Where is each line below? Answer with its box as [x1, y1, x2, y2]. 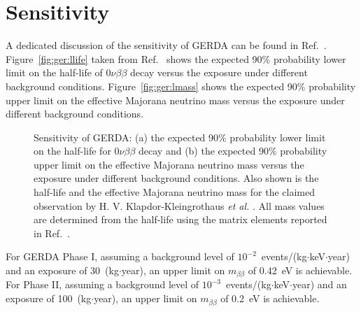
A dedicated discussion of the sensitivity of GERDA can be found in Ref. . [6, 38, 327, 52]
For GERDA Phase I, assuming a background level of [6, 249, 234, 264]
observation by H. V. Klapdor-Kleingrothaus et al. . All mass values [34, 198, 325, 213]
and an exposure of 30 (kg [6, 263, 119, 278]
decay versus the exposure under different [129, 65, 308, 80]
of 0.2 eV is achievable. [220, 291, 320, 306]
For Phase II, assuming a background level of [6, 277, 199, 292]
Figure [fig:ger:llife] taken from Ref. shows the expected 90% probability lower [6, 51, 346, 66]
